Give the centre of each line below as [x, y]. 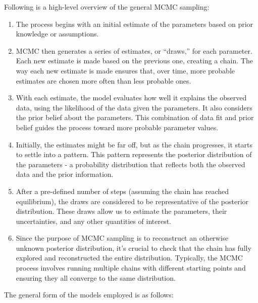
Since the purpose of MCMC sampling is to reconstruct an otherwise [122, 238]
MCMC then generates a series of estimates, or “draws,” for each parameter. [134, 50]
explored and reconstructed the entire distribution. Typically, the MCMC [129, 258]
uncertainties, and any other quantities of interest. [93, 221]
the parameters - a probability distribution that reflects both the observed [131, 164]
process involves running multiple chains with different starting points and [131, 268]
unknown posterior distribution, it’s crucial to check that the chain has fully [134, 248]
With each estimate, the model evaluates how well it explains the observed [131, 98]
